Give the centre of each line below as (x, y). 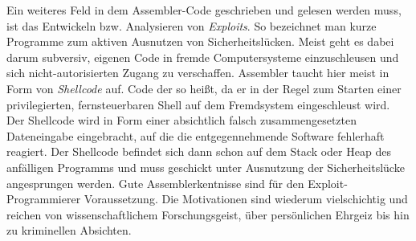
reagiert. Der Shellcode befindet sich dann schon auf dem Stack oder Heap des (199, 151)
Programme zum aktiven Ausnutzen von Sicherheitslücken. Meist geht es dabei (200, 41)
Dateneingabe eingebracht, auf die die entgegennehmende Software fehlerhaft (196, 135)
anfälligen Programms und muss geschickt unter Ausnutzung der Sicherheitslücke (206, 167)
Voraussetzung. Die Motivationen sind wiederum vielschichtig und (246, 199)
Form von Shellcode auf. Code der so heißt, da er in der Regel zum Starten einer (204, 88)
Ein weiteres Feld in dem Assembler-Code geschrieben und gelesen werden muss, (204, 10)
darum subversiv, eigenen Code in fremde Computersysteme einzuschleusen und (203, 57)
